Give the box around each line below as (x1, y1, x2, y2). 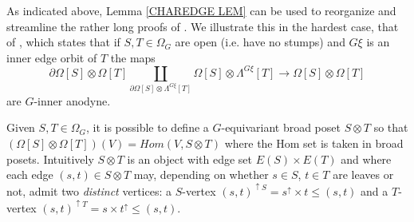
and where (341, 150, 392, 167)
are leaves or (333, 166, 394, 183)
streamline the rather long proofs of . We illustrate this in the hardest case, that (6, 18, 399, 34)
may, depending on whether (133, 166, 269, 183)
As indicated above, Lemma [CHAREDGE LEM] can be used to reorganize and (6, 2, 396, 18)
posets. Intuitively (6, 150, 94, 167)
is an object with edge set (127, 150, 252, 167)
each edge (6, 166, 53, 183)
